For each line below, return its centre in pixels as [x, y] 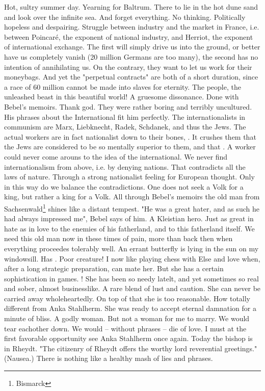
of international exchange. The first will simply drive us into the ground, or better [132, 47]
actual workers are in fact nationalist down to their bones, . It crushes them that [130, 136]
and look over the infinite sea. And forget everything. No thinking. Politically [125, 17]
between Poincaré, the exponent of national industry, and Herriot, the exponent [129, 36]
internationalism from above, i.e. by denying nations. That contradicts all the [125, 166]
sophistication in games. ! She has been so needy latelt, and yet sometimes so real [131, 278]
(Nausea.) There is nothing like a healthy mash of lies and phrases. [109, 358]
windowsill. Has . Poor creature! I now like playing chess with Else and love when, [132, 258]
